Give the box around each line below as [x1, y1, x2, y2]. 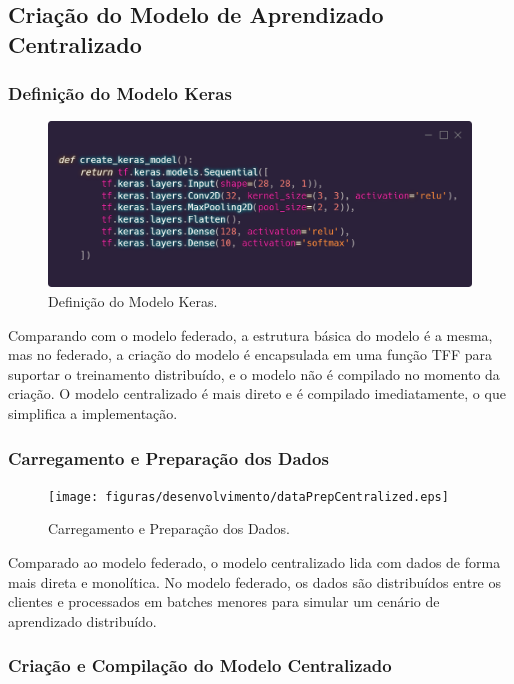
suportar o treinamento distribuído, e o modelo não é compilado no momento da [8, 363, 500, 384]
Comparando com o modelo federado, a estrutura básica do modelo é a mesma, [8, 324, 493, 345]
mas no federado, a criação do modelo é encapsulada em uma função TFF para [8, 344, 493, 365]
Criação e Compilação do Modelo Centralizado [8, 653, 392, 678]
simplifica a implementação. [8, 402, 178, 423]
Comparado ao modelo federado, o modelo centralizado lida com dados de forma [8, 552, 501, 573]
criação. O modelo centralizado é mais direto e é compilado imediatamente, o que [8, 383, 506, 404]
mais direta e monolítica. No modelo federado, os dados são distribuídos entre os [8, 571, 502, 592]
